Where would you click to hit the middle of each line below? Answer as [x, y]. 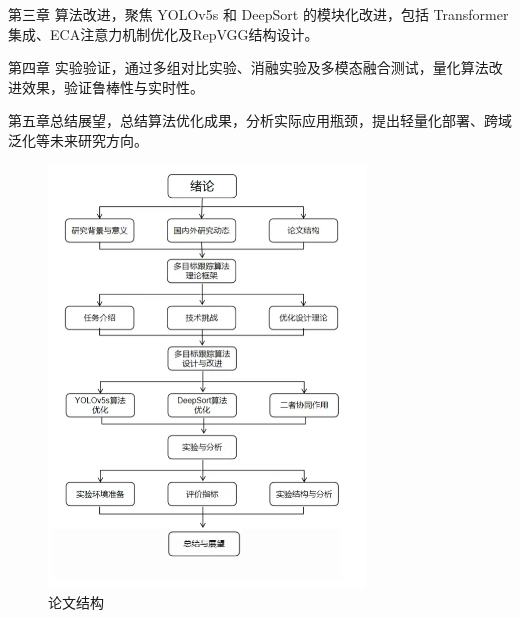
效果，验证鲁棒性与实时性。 [112, 86]
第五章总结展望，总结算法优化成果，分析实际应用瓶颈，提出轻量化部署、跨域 [260, 120]
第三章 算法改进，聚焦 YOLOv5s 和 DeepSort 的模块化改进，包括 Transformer [258, 14]
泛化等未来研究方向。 [78, 139]
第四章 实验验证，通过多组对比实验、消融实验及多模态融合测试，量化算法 [248, 67]
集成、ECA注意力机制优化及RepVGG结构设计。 [163, 33]
